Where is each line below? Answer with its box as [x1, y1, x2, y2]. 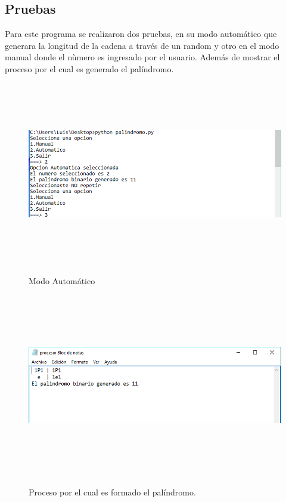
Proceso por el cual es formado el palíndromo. [29, 486, 196, 498]
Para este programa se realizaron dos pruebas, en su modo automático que [5, 27, 277, 40]
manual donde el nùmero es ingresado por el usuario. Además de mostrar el [5, 51, 280, 63]
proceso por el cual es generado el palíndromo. [5, 62, 174, 75]
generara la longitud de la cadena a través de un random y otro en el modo [5, 39, 279, 51]
